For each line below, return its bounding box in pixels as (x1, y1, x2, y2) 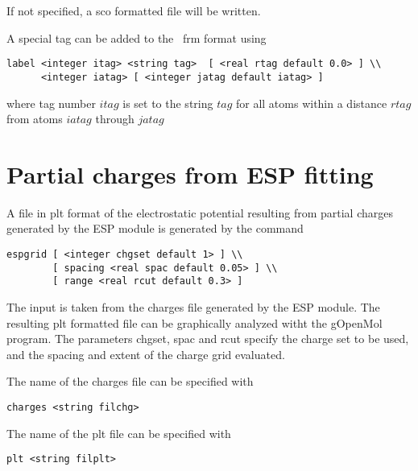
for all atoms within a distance (235, 94, 387, 111)
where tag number (6, 94, 96, 111)
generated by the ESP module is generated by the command (6, 220, 304, 237)
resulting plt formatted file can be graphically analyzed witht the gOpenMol (6, 314, 383, 331)
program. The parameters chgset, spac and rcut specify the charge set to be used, (6, 330, 409, 347)
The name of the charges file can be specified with (6, 373, 254, 390)
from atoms (6, 110, 63, 127)
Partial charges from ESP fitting (6, 157, 374, 190)
